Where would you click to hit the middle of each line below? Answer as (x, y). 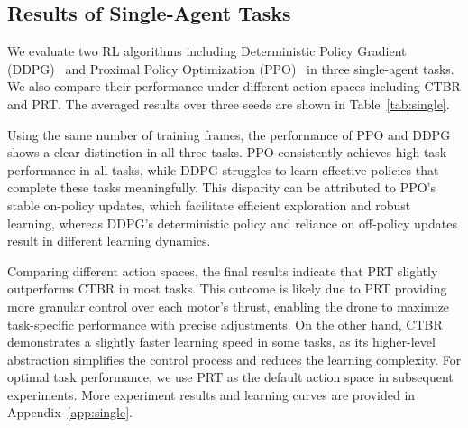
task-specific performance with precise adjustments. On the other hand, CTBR (225, 324)
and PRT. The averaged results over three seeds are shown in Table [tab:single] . (229, 103)
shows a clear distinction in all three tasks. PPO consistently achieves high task (227, 152)
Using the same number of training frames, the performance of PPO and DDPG (229, 134)
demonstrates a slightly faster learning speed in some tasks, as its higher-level (221, 342)
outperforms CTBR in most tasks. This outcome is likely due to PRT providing (227, 288)
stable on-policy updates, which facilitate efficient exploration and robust (209, 205)
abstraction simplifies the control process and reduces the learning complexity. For (234, 359)
